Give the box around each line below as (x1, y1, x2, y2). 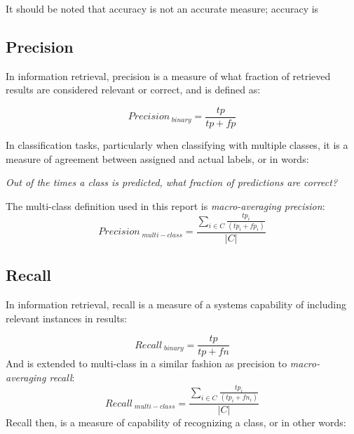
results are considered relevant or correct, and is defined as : (6, 82, 261, 97)
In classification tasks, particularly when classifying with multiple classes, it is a (6, 138, 348, 152)
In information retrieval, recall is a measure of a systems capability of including (6, 297, 346, 312)
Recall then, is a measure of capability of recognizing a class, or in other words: (6, 415, 346, 430)
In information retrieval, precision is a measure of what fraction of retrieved (6, 68, 331, 83)
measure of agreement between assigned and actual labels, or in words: (6, 151, 309, 166)
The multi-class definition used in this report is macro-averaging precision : (6, 198, 325, 213)
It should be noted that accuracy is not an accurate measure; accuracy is (6, 1, 319, 15)
